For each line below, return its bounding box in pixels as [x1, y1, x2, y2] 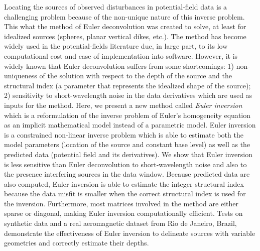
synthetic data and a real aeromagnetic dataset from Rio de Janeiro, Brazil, [4, 218, 237, 228]
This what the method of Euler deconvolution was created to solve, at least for [4, 21, 246, 32]
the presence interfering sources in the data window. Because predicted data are [4, 169, 250, 179]
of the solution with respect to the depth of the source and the [39, 70, 232, 81]
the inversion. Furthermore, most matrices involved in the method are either [4, 198, 238, 208]
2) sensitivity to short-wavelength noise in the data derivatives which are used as [4, 90, 252, 100]
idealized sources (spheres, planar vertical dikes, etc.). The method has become [4, 31, 246, 41]
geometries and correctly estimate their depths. [4, 237, 149, 248]
